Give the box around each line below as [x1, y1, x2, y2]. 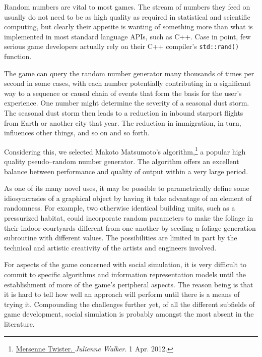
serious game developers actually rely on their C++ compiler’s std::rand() [4, 41, 239, 52]
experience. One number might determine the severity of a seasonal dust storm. [4, 97, 249, 108]
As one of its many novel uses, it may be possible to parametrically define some [4, 183, 249, 193]
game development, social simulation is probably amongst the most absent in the [4, 309, 254, 319]
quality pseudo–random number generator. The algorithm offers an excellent [4, 156, 239, 167]
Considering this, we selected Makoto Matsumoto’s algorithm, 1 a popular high [4, 144, 246, 157]
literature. [4, 318, 35, 329]
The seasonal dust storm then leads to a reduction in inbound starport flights [4, 108, 243, 118]
